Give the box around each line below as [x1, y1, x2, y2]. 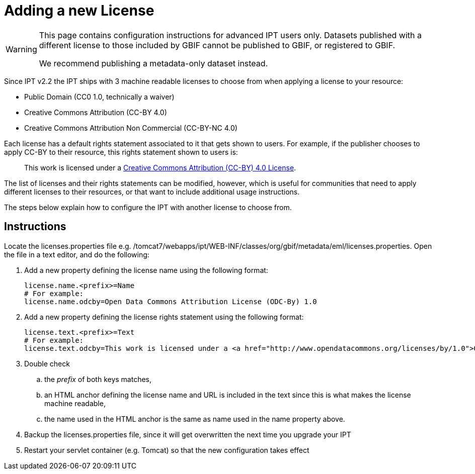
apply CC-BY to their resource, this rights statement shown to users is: [4, 147, 238, 156]
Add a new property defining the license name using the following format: [24, 265, 268, 274]
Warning [6, 44, 37, 54]
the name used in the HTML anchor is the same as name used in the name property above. [44, 414, 345, 423]
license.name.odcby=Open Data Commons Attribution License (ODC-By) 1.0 [24, 297, 317, 306]
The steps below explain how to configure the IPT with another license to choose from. [4, 203, 292, 212]
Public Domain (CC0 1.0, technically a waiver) [24, 92, 175, 101]
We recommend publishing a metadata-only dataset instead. [39, 58, 268, 68]
